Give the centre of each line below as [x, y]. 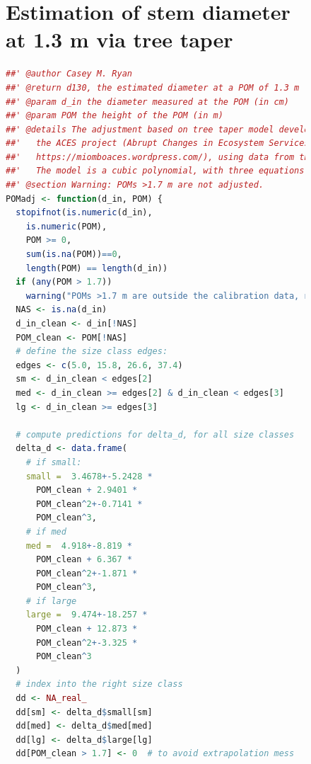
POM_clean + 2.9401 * [87, 490]
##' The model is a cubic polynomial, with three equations [155, 171]
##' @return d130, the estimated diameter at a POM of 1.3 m [153, 87]
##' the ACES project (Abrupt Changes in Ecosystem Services [158, 143]
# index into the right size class [99, 684]
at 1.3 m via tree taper [119, 39]
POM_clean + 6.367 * [84, 560]
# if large [51, 601]
